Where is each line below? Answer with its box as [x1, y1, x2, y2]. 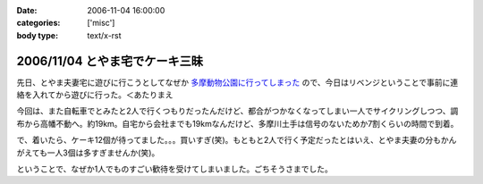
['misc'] [87, 18, 115, 29]
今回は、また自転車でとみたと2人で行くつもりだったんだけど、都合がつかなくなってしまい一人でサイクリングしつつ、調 [16, 105, 459, 116]
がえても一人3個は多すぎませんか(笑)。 [16, 147, 160, 158]
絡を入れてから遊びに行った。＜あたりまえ [16, 89, 174, 100]
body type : [16, 29, 58, 40]
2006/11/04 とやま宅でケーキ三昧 [16, 54, 203, 69]
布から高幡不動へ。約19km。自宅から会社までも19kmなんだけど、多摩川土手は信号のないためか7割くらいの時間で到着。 [16, 118, 459, 129]
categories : [16, 18, 61, 29]
